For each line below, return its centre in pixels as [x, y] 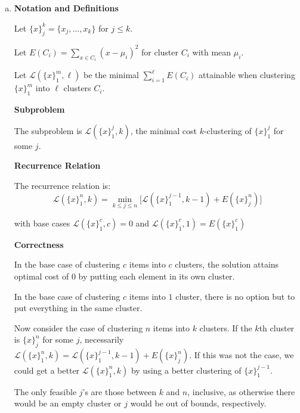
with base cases [42, 223]
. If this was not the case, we [242, 355]
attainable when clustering [247, 75]
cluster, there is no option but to [235, 296]
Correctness [39, 244]
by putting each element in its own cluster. [157, 276]
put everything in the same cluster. [78, 308]
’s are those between [119, 391]
